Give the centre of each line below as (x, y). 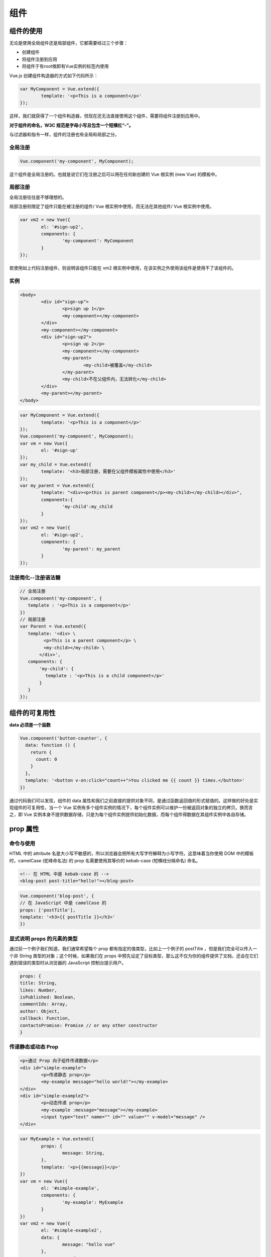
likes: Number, (38, 990)
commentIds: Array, (44, 1004)
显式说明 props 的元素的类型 (43, 939)
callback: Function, (45, 1018)
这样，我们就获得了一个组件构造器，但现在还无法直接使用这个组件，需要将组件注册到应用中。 (106, 116)
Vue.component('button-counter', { (63, 738)
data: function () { (50, 745)
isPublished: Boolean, (48, 997)
